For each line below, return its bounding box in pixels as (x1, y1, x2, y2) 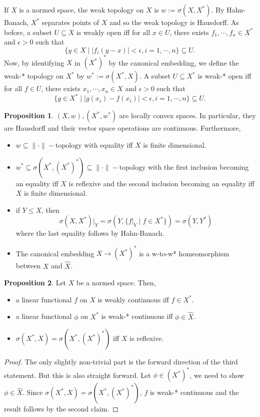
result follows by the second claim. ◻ (4, 403, 118, 414)
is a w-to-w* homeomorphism (139, 248, 229, 258)
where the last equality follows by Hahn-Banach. (15, 228, 164, 238)
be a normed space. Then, (76, 277, 156, 288)
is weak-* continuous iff (101, 311, 173, 321)
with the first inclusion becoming (147, 161, 249, 172)
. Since (22, 387, 43, 397)
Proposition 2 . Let (4, 277, 66, 288)
